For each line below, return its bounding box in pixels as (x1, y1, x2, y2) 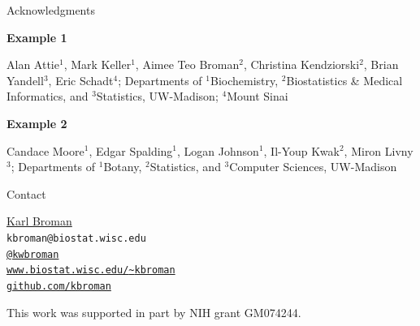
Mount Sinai (227, 88, 288, 105)
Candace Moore (6, 142, 84, 159)
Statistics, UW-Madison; (96, 88, 219, 105)
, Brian (363, 56, 399, 73)
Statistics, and (149, 158, 221, 175)
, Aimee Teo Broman (135, 56, 240, 73)
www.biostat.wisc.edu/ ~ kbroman (6, 264, 175, 277)
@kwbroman (6, 248, 59, 260)
